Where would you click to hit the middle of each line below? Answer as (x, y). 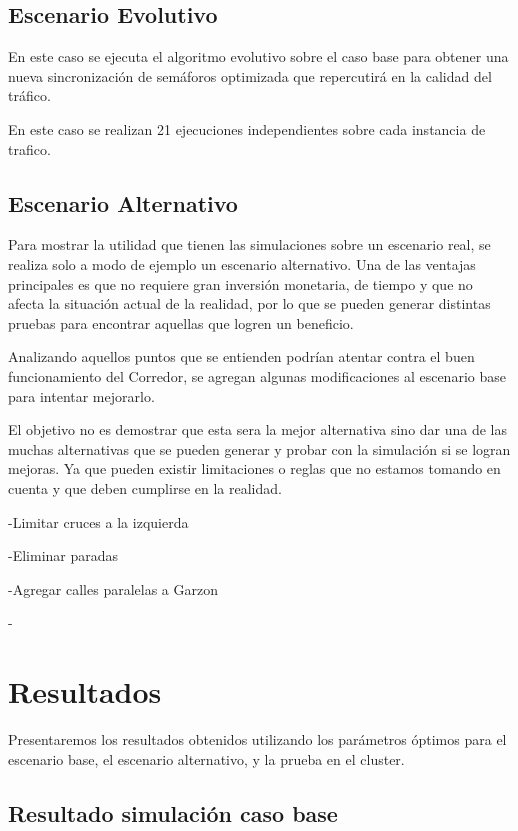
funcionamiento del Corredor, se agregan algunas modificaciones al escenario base (257, 375)
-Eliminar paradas (63, 555)
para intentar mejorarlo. (81, 395)
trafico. (29, 148)
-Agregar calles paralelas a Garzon (113, 588)
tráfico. (29, 95)
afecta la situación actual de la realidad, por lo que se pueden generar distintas (249, 303)
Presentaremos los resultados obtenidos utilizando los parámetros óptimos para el (257, 739)
